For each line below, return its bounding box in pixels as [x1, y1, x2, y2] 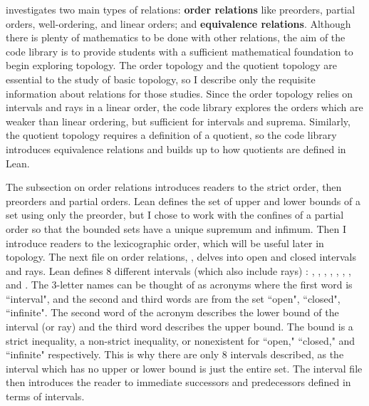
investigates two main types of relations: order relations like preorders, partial [6, 2, 355, 16]
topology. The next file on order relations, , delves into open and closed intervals [6, 249, 357, 264]
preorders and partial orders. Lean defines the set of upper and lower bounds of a [6, 193, 360, 208]
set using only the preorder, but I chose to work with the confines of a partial [6, 207, 344, 222]
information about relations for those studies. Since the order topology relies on [6, 85, 353, 100]
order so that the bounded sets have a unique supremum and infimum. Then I [6, 221, 346, 236]
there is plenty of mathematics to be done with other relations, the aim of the [6, 30, 345, 45]
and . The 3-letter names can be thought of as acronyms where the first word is [6, 277, 353, 292]
